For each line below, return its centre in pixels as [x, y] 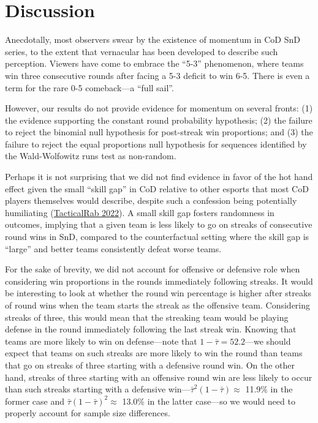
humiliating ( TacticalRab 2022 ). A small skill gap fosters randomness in [140, 212]
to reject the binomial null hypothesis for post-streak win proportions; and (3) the [159, 132]
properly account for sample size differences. [88, 413]
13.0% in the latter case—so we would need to [209, 401]
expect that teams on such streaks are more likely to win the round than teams [154, 353]
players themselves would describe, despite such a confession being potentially [151, 200]
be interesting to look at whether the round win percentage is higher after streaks [158, 293]
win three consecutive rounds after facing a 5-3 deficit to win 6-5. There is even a [157, 75]
